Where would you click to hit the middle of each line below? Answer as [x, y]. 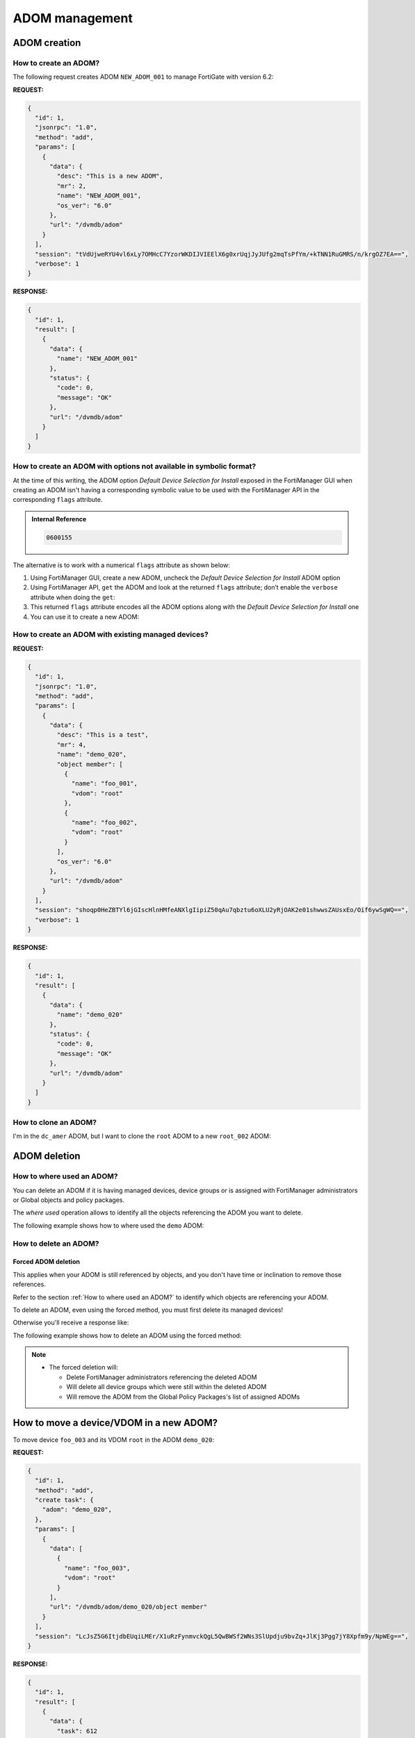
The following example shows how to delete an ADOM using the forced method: [127, 1335]
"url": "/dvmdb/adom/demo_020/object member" [129, 1607]
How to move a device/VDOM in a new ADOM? [115, 1423]
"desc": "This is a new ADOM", [110, 176]
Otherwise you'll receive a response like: [71, 1323]
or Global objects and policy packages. [69, 1200]
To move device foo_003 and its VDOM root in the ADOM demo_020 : [114, 1440]
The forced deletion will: [83, 1367]
